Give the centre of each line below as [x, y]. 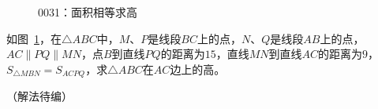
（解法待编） [39, 96]
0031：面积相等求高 [88, 12]
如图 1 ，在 [34, 38]
